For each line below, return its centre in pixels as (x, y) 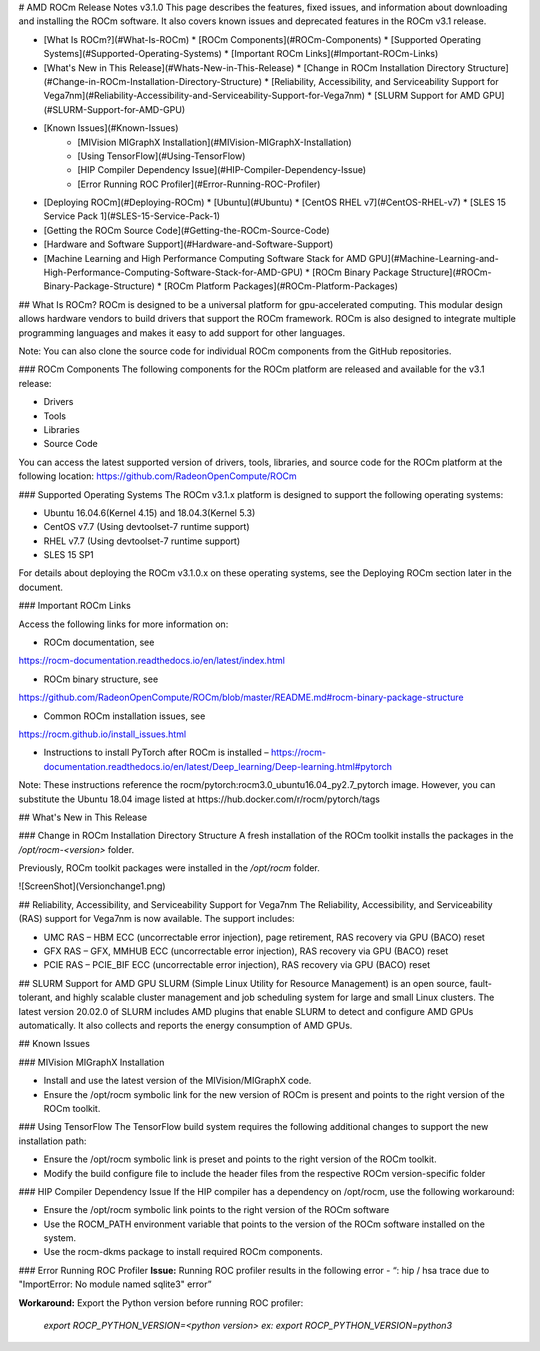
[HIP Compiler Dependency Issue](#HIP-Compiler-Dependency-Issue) (222, 170)
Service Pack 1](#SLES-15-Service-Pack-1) (131, 216)
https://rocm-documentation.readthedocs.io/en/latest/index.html (151, 661)
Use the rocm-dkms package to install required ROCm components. (183, 1252)
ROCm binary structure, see (101, 679)
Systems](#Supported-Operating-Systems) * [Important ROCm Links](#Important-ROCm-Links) (241, 54)
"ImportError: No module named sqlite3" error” (115, 1284)
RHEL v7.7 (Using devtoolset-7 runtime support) (142, 541)
